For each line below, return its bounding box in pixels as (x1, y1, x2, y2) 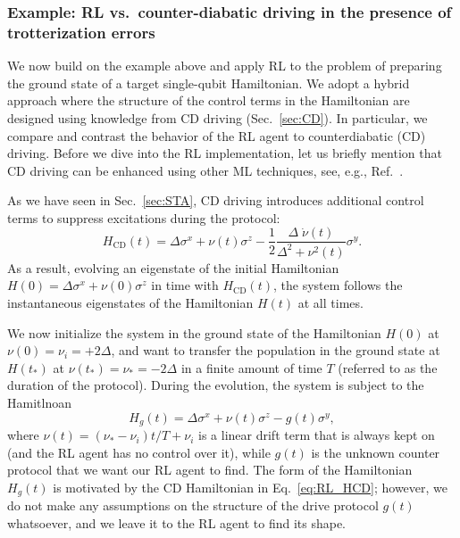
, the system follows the (272, 276, 403, 294)
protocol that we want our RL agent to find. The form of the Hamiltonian (7, 460, 413, 479)
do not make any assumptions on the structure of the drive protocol (7, 496, 379, 515)
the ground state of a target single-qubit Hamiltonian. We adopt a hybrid (7, 73, 410, 92)
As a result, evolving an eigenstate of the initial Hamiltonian (7, 258, 339, 277)
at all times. (297, 294, 364, 312)
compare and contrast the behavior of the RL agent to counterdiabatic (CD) (7, 126, 426, 145)
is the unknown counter (311, 443, 440, 461)
